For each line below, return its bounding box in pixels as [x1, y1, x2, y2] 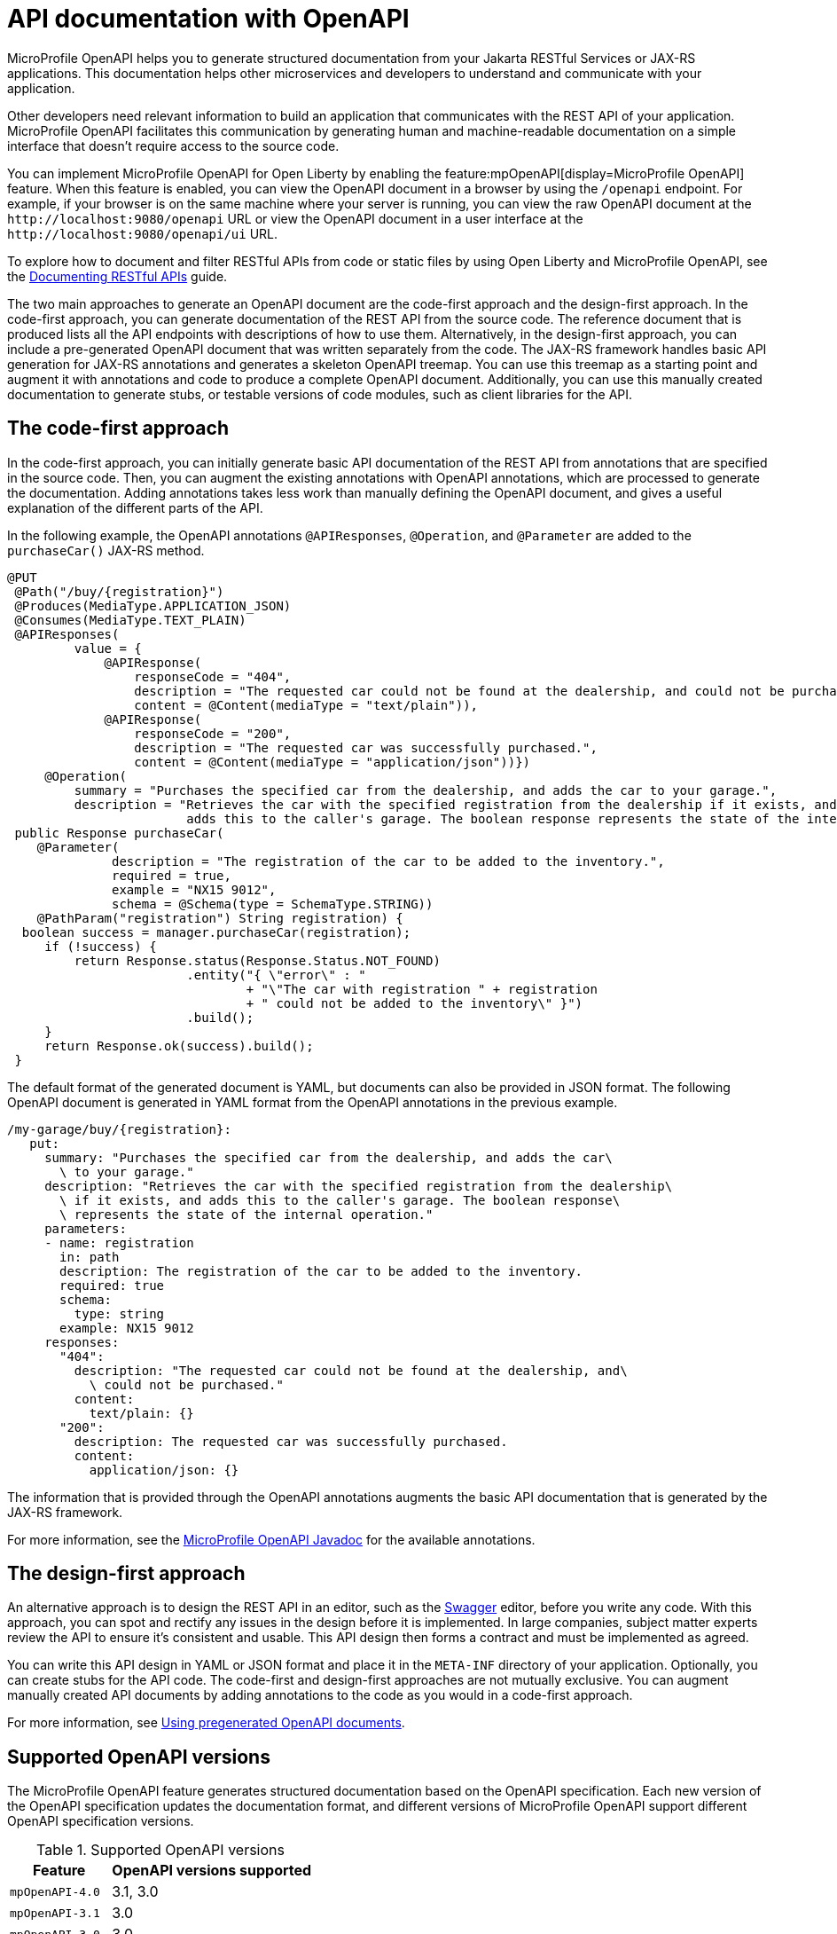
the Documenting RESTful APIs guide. [7, 268, 228, 284]
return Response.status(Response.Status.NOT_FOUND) [74, 953, 441, 968]
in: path [59, 1249, 120, 1264]
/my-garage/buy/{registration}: [7, 1121, 231, 1136]
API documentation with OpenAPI [7, 4, 410, 34]
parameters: [44, 1221, 127, 1236]
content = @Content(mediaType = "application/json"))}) [134, 754, 531, 769]
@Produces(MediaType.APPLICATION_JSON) [14, 598, 292, 613]
